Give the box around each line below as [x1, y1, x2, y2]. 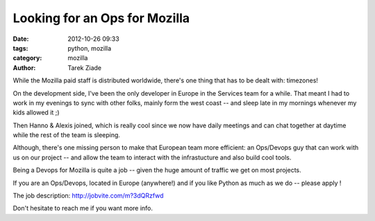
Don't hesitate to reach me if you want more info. [12, 204, 153, 213]
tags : [12, 44, 28, 52]
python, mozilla [67, 44, 112, 52]
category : [12, 54, 42, 62]
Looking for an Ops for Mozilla [12, 10, 190, 26]
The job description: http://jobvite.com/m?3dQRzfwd [12, 191, 164, 200]
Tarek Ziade [67, 63, 102, 72]
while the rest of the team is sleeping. [12, 131, 121, 139]
